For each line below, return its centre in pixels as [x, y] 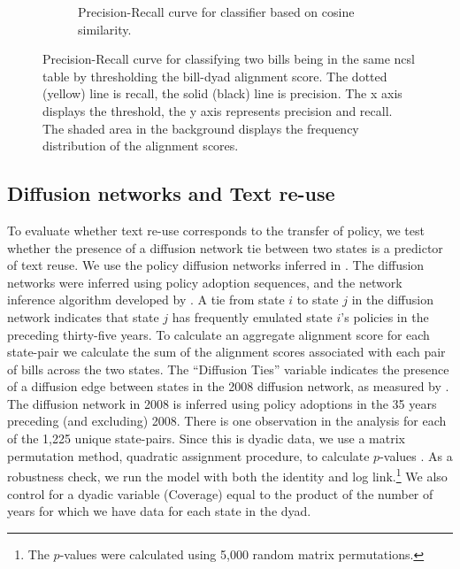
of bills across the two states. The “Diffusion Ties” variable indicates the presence [228, 369]
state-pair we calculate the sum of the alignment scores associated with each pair [226, 352]
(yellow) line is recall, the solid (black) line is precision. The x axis [222, 93]
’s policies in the [385, 316]
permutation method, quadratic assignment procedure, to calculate [188, 455]
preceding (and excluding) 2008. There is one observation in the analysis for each [227, 421]
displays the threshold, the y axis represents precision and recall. [218, 110]
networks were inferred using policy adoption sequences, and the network [205, 282]
